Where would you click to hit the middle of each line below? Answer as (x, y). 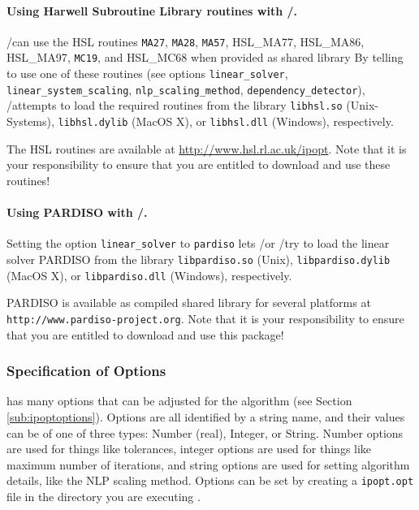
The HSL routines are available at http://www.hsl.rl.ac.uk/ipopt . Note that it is (207, 148)
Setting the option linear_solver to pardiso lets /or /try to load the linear (198, 243)
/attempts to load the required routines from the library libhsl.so (175, 105)
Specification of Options (86, 371)
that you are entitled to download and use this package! (145, 334)
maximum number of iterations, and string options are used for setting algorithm (208, 464)
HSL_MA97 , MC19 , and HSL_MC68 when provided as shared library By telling (205, 57)
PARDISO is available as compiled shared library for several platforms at (189, 303)
